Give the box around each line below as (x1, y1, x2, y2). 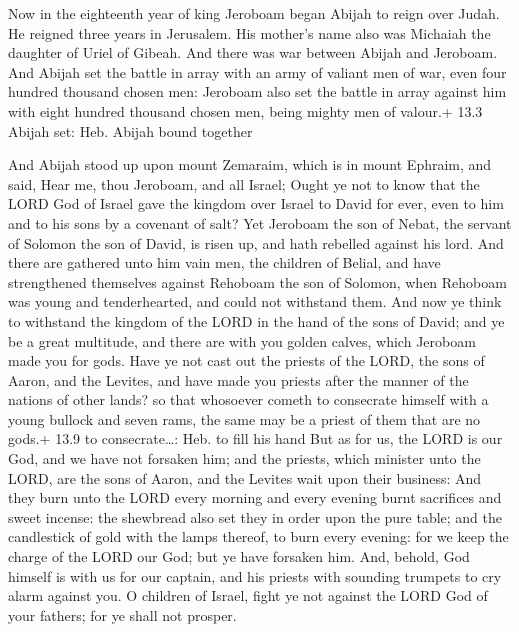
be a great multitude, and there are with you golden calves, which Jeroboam (8, 330, 476, 351)
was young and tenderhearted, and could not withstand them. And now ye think (8, 291, 502, 312)
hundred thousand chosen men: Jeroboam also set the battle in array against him (8, 81, 507, 102)
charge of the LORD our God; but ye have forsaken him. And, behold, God (8, 546, 470, 567)
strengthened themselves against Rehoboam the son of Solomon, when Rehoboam (8, 271, 507, 292)
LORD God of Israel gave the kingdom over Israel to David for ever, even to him (8, 193, 504, 214)
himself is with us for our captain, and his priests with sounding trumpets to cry (8, 565, 502, 586)
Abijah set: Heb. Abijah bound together (8, 120, 253, 141)
